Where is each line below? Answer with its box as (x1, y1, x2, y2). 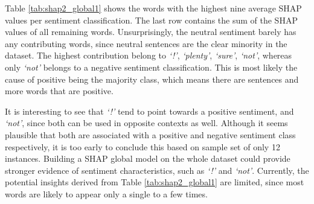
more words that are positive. (5, 84, 114, 97)
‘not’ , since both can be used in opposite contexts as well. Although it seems (5, 116, 288, 129)
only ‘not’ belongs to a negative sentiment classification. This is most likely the (5, 60, 298, 73)
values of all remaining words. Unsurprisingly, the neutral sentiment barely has (5, 25, 296, 38)
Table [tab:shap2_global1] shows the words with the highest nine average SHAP (5, 2, 302, 14)
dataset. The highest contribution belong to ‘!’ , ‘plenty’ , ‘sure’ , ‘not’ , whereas (5, 49, 292, 62)
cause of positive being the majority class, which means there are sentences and (5, 72, 299, 85)
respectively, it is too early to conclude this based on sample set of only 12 (5, 140, 280, 153)
